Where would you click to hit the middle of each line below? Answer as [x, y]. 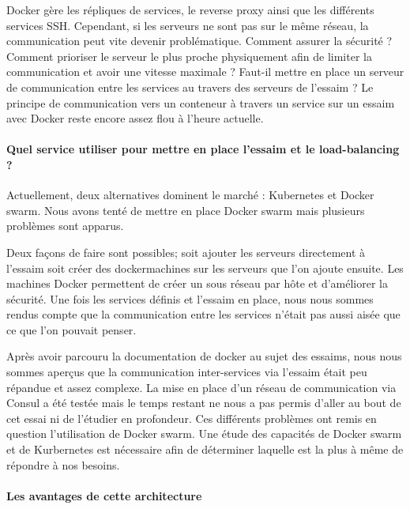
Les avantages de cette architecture [104, 495]
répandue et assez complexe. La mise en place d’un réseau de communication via [201, 387]
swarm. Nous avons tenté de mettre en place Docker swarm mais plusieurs [186, 210]
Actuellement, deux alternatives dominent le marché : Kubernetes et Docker [190, 195]
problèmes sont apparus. [65, 226]
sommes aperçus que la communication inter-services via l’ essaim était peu [187, 372]
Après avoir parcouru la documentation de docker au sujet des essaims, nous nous [204, 356]
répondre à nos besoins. [63, 464]
